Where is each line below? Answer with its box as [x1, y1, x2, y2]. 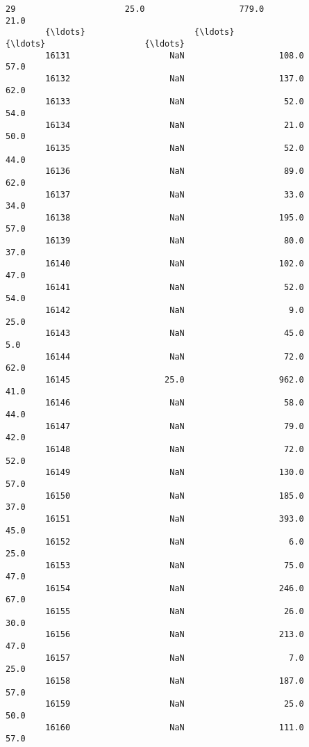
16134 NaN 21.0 [45, 120, 304, 130]
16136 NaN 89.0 [45, 166, 304, 177]
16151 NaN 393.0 [45, 513, 304, 524]
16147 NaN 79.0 [45, 421, 304, 431]
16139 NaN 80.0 [45, 236, 304, 246]
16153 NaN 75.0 [45, 560, 304, 570]
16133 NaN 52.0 [45, 97, 304, 107]
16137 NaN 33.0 [45, 189, 304, 200]
